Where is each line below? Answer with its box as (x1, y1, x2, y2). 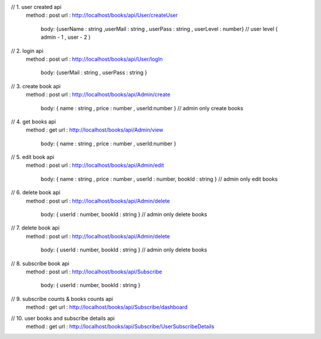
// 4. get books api (11, 118, 56, 125)
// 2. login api (11, 47, 44, 54)
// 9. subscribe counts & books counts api (11, 295, 113, 302)
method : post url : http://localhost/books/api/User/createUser (26, 12, 178, 19)
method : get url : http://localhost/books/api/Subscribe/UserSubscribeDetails (26, 322, 215, 330)
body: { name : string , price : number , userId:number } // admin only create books (40, 104, 244, 111)
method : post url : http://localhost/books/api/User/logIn (26, 55, 163, 63)
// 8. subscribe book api (11, 260, 70, 267)
